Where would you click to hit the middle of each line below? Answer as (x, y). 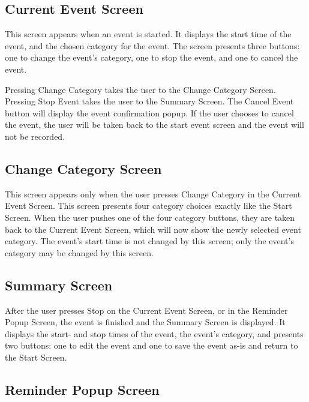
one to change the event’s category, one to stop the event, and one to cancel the (151, 57)
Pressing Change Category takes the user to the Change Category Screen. (140, 89)
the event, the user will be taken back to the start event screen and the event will (154, 124)
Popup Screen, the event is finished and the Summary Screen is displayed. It (145, 322)
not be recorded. (35, 136)
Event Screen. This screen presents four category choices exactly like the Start (148, 205)
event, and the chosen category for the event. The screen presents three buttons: (152, 45)
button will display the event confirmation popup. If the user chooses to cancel (149, 112)
